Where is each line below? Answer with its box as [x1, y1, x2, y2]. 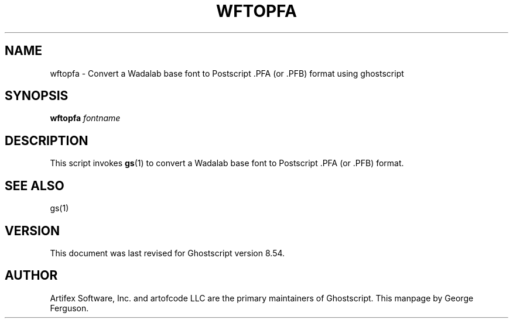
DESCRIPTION [5, 133, 88, 148]
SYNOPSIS [5, 88, 69, 104]
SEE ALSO [5, 178, 64, 193]
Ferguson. [50, 303, 89, 313]
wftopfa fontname [50, 113, 121, 123]
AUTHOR [5, 268, 58, 283]
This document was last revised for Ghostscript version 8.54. [50, 248, 285, 258]
